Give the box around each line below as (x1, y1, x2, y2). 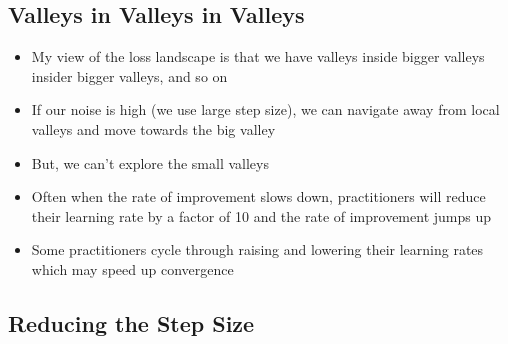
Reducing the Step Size (8, 307, 255, 338)
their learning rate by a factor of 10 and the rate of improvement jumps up (31, 205, 492, 226)
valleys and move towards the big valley (31, 118, 276, 139)
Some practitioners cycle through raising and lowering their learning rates (31, 239, 484, 260)
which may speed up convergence (31, 258, 234, 279)
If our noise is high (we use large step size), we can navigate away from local (31, 99, 500, 120)
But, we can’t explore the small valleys (31, 152, 269, 173)
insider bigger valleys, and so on (31, 65, 228, 86)
